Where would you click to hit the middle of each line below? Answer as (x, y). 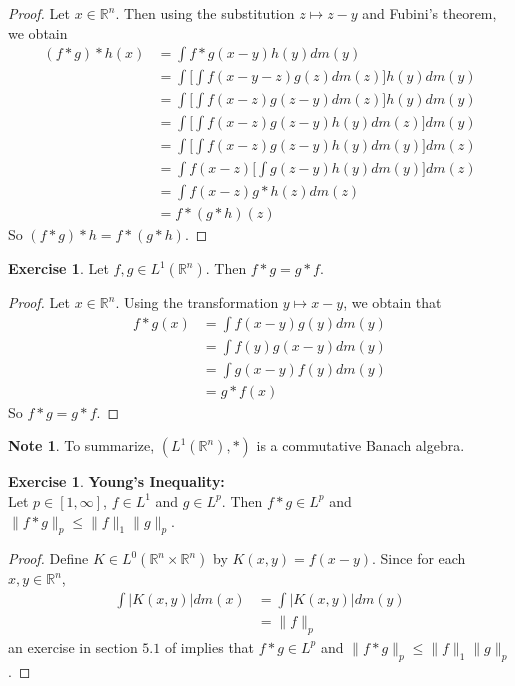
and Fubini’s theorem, (429, 13)
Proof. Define (48, 558)
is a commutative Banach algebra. (360, 445)
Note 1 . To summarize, (81, 445)
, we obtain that (392, 302)
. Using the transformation (197, 302)
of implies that (209, 646)
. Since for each (419, 558)
